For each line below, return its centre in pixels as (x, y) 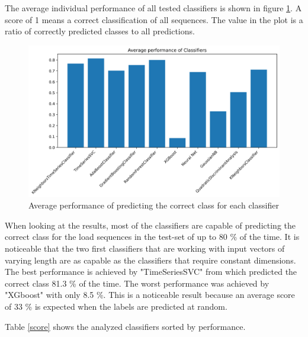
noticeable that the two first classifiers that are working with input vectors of (145, 248)
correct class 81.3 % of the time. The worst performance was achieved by (137, 283)
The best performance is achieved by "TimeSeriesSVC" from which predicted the (151, 272)
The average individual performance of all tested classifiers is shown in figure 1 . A (153, 8)
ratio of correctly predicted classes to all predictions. (100, 31)
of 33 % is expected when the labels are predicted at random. (116, 306)
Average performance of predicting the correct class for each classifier (154, 205)
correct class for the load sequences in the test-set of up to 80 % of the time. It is (152, 237)
